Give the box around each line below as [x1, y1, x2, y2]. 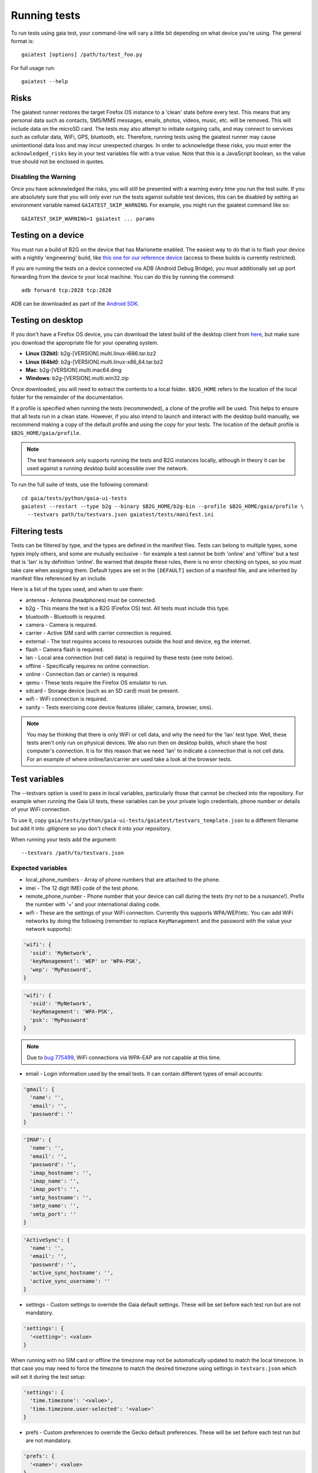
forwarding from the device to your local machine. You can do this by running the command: [11, 273, 235, 280]
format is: [11, 37, 35, 44]
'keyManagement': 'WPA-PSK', [29, 1008, 114, 1015]
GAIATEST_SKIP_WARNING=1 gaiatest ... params [21, 215, 155, 222]
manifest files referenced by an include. [11, 574, 107, 582]
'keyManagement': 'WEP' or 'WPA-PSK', [29, 958, 141, 965]
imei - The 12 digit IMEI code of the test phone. [25, 884, 140, 891]
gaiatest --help [21, 78, 68, 85]
